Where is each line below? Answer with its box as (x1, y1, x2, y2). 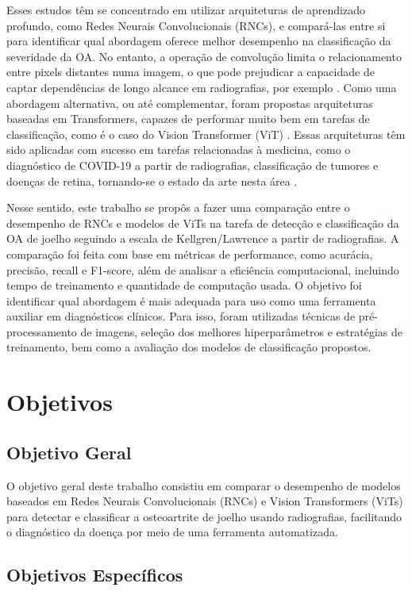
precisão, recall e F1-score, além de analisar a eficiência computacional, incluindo (6, 261, 399, 278)
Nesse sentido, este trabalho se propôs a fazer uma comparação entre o (6, 199, 350, 216)
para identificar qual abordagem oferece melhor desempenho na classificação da (6, 33, 391, 49)
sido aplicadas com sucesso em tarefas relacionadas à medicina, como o (6, 141, 351, 158)
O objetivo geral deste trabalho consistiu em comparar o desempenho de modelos (6, 477, 401, 493)
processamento (6, 323, 77, 340)
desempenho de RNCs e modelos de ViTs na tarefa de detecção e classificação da (6, 214, 399, 231)
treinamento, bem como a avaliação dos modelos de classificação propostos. (6, 339, 372, 355)
